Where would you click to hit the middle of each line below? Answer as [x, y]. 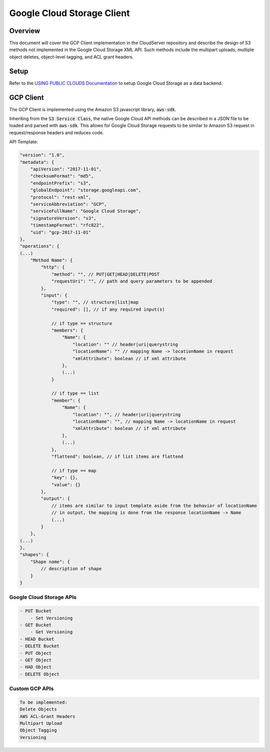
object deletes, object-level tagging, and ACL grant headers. [71, 57]
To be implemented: [43, 702]
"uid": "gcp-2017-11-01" [61, 232]
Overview [25, 31]
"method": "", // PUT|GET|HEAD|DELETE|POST [105, 274]
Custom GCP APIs [31, 689]
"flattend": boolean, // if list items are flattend [117, 457]
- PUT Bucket [36, 611]
